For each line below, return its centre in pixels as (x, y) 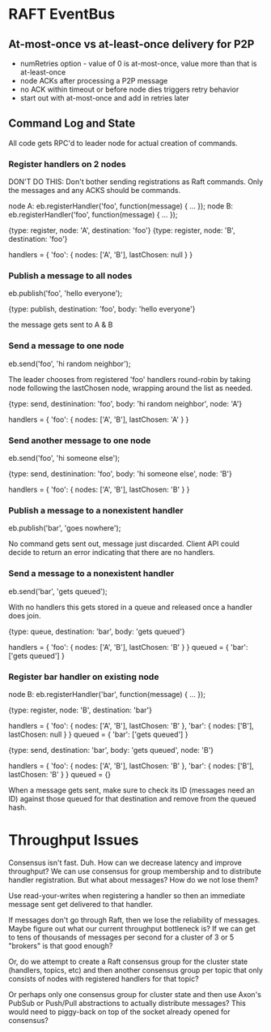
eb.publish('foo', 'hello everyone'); (66, 294)
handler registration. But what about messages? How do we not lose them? (133, 879)
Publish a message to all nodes (70, 276)
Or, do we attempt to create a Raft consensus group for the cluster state (128, 961)
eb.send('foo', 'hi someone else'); (64, 458)
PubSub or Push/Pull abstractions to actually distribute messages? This (127, 1003)
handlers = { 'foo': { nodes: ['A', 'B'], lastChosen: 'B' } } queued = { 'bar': (128, 647)
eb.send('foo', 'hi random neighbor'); (70, 363)
